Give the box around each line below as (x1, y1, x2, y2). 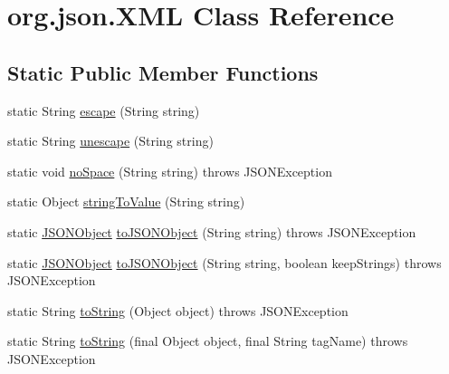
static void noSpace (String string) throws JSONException (7, 161, 332, 180)
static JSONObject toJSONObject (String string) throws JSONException (7, 222, 416, 241)
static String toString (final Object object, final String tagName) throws (7, 331, 408, 350)
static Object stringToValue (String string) (7, 192, 245, 211)
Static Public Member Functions (7, 58, 319, 86)
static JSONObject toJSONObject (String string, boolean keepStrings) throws (7, 253, 442, 272)
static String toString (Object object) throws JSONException (7, 301, 349, 320)
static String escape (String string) (7, 101, 200, 120)
